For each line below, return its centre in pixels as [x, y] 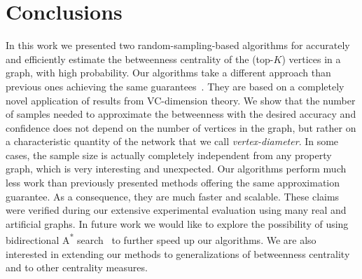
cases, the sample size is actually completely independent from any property [169, 155]
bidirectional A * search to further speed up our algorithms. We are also [161, 239]
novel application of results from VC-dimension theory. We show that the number [181, 100]
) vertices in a [311, 59]
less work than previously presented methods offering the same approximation [173, 183]
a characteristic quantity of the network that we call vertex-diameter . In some [172, 141]
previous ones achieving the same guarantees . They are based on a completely [175, 86]
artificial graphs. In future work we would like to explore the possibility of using [177, 223]
